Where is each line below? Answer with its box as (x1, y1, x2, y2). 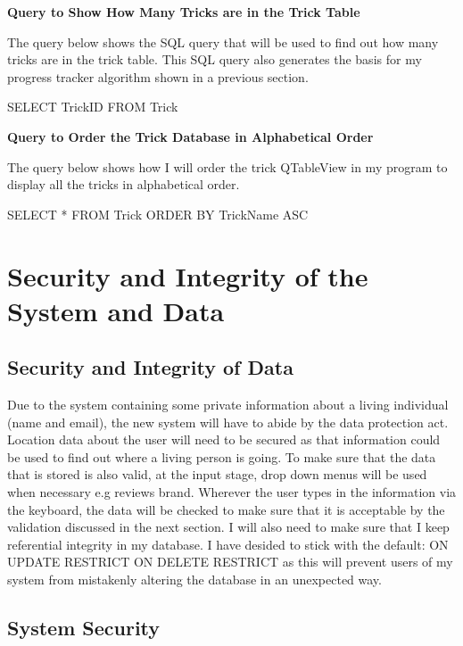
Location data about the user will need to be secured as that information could (7, 430, 441, 449)
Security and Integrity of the (7, 257, 368, 294)
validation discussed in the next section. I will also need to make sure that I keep (7, 518, 450, 536)
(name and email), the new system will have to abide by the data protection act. (7, 412, 449, 431)
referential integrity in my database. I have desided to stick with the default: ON (7, 534, 449, 553)
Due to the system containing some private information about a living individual (7, 395, 449, 414)
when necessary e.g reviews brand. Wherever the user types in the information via (7, 483, 457, 501)
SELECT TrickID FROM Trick (7, 97, 178, 116)
